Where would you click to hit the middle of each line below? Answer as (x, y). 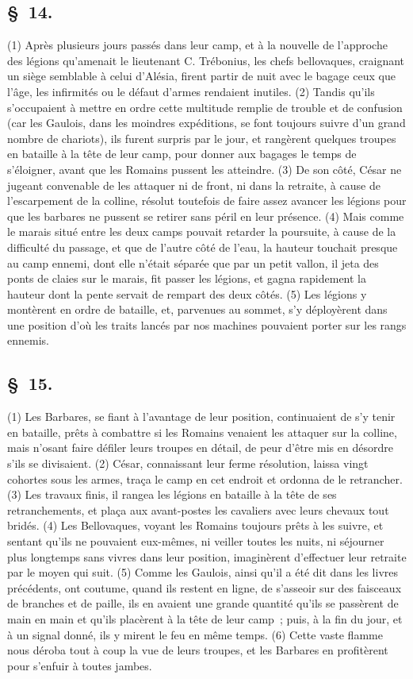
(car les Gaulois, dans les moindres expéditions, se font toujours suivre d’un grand (206, 123)
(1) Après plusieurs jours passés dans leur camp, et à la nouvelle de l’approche (197, 45)
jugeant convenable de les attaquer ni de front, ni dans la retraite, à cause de (194, 185)
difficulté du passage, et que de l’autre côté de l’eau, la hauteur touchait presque (203, 247)
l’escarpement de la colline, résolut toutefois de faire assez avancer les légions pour (207, 201)
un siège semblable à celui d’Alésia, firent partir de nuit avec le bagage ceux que (201, 76)
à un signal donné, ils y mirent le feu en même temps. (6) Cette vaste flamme (195, 634)
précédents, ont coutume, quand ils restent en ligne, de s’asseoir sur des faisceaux (205, 587)
